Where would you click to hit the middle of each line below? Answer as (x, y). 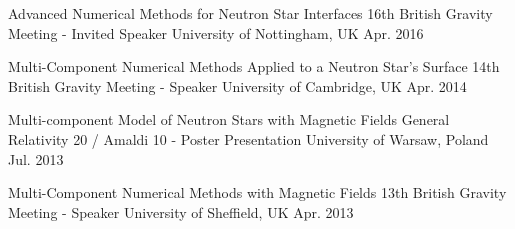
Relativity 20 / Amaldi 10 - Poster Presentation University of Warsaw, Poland (248, 138)
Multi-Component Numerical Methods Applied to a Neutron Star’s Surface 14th (254, 66)
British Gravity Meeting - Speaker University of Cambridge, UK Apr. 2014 (237, 85)
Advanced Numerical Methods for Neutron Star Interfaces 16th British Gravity (250, 13)
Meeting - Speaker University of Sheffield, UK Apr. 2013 (181, 211)
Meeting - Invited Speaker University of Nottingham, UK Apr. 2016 (216, 32)
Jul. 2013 (36, 158)
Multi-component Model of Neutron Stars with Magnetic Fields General (229, 119)
